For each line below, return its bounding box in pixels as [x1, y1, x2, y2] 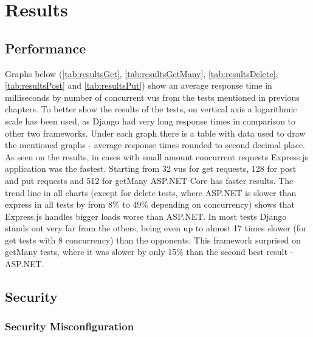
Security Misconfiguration [5, 319, 134, 334]
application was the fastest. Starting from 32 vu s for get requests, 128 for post [5, 162, 297, 175]
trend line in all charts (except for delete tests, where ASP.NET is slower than [5, 186, 297, 199]
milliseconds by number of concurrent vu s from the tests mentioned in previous [5, 90, 300, 103]
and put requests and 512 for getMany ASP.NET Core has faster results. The [5, 174, 294, 186]
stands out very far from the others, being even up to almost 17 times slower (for [5, 222, 307, 234]
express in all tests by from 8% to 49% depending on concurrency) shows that [5, 198, 295, 211]
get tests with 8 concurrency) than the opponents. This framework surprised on [5, 233, 301, 246]
